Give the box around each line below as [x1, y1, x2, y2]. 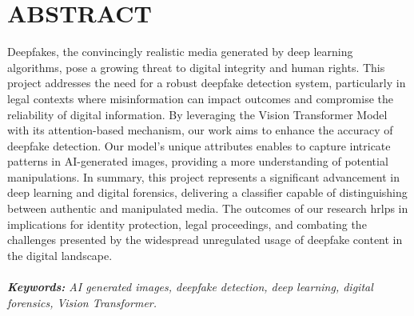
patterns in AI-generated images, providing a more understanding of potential [7, 153, 388, 170]
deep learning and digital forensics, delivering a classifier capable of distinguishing [7, 184, 408, 201]
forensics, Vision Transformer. [7, 294, 157, 310]
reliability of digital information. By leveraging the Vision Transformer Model [7, 106, 388, 122]
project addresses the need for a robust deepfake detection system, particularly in [7, 74, 406, 91]
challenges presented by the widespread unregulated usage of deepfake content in [7, 231, 403, 248]
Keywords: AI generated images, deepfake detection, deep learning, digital [7, 278, 373, 295]
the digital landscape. [7, 246, 113, 263]
